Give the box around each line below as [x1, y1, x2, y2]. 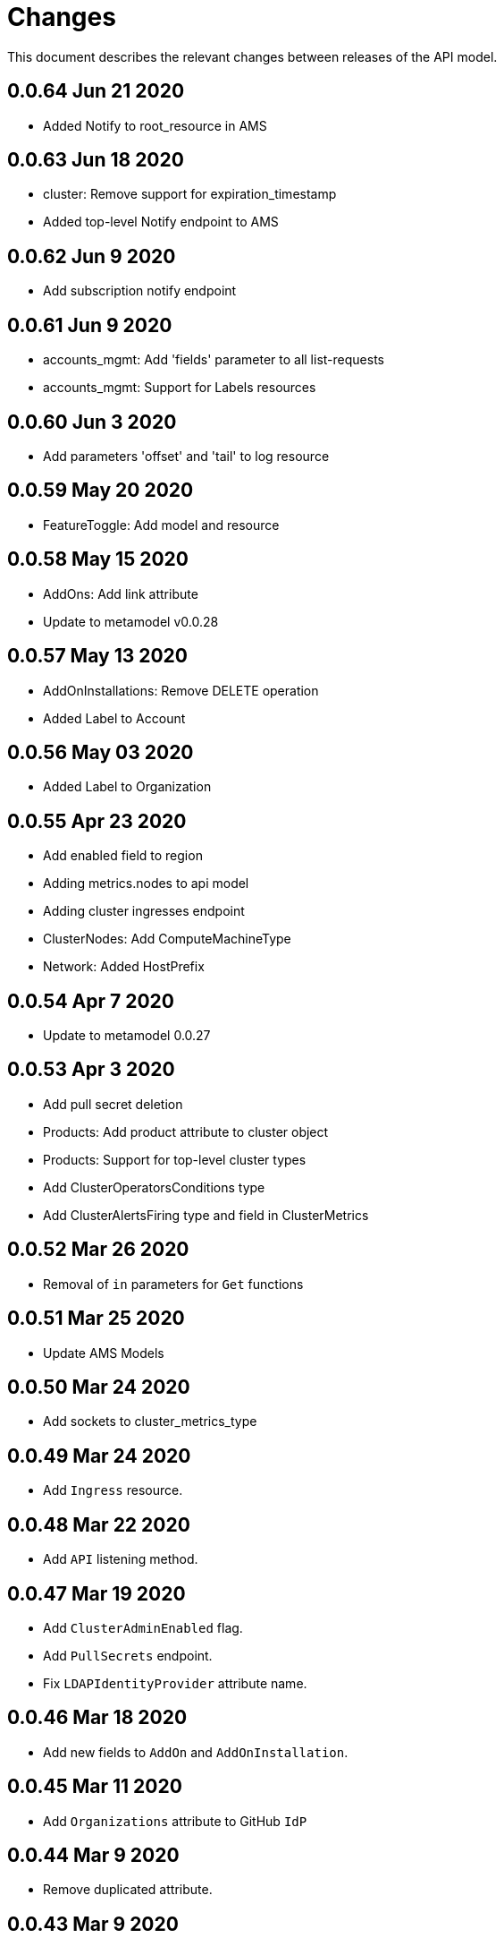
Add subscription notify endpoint [43, 283, 237, 299]
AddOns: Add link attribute [43, 585, 198, 602]
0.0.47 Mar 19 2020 [7, 1582, 186, 1605]
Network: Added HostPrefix [43, 959, 205, 975]
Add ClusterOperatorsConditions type [43, 1179, 265, 1195]
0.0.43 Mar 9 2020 [7, 1912, 179, 1935]
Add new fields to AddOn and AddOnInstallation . [43, 1744, 349, 1760]
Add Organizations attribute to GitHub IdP [43, 1813, 307, 1829]
